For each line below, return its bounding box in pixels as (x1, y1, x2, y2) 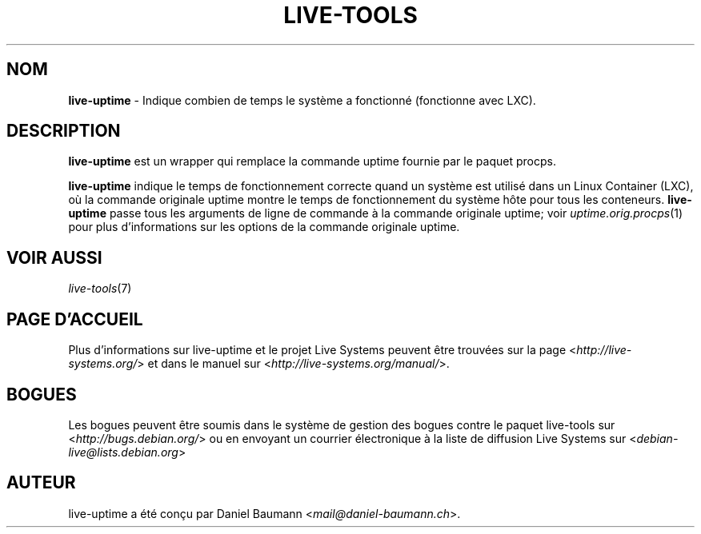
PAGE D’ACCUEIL (6, 309, 143, 329)
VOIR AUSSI (6, 247, 102, 268)
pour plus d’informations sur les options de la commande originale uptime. (68, 220, 460, 234)
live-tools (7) (68, 281, 132, 296)
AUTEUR (6, 472, 76, 493)
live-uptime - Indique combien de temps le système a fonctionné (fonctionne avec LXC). (68, 93, 536, 107)
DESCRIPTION (6, 121, 121, 141)
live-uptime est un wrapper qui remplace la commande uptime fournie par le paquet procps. (68, 154, 556, 169)
